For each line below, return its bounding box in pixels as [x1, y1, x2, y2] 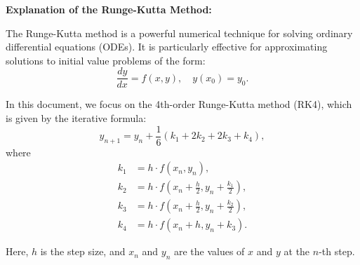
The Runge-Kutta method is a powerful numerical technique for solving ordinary [6, 25, 353, 40]
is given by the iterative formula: [6, 111, 147, 125]
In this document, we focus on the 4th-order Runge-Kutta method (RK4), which [6, 97, 352, 111]
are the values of [173, 244, 245, 259]
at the [284, 244, 310, 259]
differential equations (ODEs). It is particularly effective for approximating [6, 39, 328, 54]
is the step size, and [40, 244, 126, 259]
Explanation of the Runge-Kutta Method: [6, 2, 212, 16]
